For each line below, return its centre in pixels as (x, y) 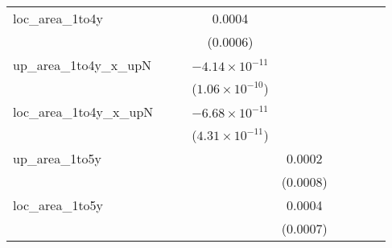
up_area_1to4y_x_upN (83, 65)
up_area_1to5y (57, 158)
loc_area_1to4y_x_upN (83, 112)
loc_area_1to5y (58, 205)
